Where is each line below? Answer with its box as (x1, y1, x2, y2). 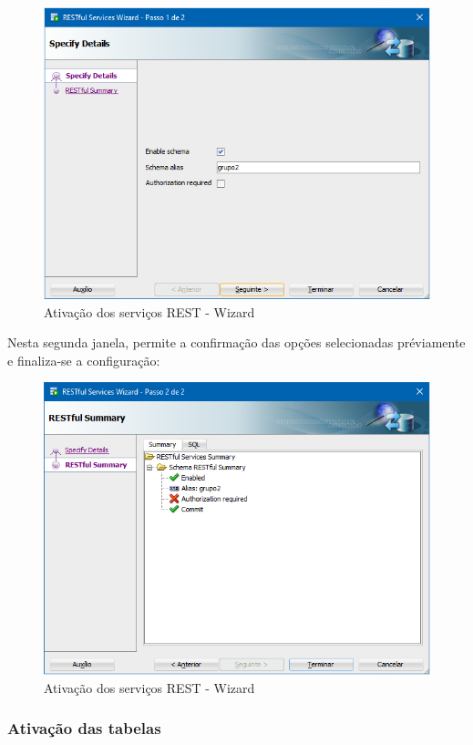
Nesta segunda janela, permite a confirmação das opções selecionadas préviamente (7, 333, 466, 352)
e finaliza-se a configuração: (7, 350, 160, 369)
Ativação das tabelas (7, 717, 161, 740)
